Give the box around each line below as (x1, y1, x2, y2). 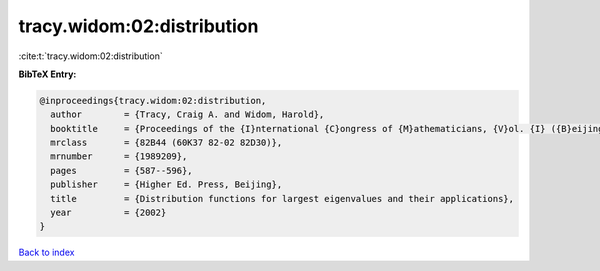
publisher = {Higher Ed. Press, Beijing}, (50, 179, 283, 190)
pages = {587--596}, (50, 165, 194, 176)
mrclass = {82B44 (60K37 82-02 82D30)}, (50, 137, 283, 149)
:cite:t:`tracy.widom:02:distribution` (18, 50, 164, 62)
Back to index (18, 246, 75, 259)
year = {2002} (50, 207, 167, 219)
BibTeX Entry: (18, 68, 77, 80)
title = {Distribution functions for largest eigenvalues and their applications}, (50, 193, 515, 204)
